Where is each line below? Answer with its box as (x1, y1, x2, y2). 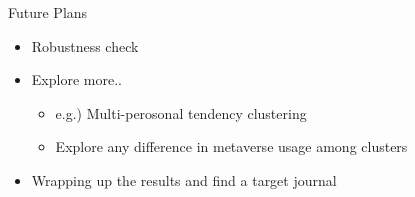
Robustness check (31, 35, 139, 56)
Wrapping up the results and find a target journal (31, 169, 337, 190)
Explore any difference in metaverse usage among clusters (55, 136, 408, 157)
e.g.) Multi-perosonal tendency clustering (55, 102, 307, 123)
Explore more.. (31, 69, 122, 90)
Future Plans (8, 2, 88, 22)
